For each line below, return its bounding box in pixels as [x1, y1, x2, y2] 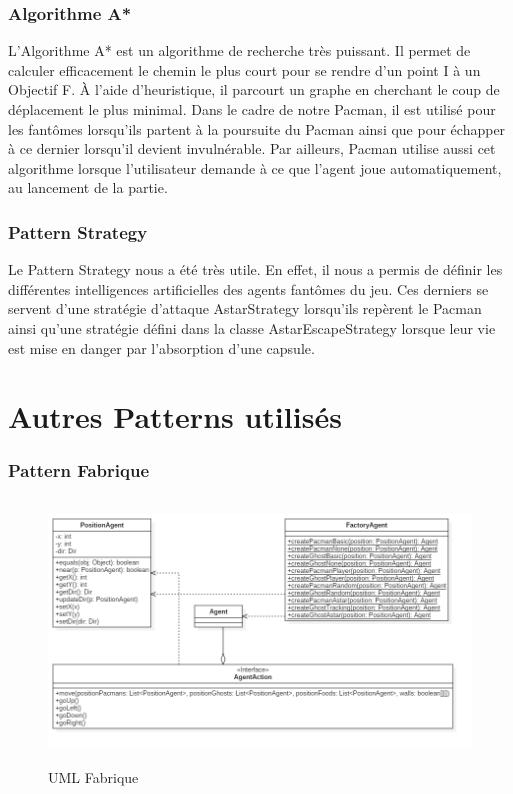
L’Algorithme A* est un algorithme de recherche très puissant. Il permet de [8, 40, 471, 61]
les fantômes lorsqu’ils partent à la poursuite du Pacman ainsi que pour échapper [8, 118, 506, 139]
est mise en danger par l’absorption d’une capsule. [8, 337, 315, 358]
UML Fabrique [48, 766, 139, 787]
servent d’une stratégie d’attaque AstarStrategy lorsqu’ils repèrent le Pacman [8, 298, 482, 319]
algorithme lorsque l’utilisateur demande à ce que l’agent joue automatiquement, [8, 157, 502, 178]
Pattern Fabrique [8, 458, 150, 483]
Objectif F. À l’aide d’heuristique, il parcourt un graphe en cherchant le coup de [8, 79, 500, 100]
